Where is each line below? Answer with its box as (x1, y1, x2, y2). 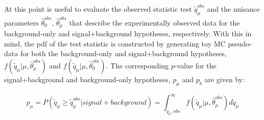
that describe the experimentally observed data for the (69, 17, 240, 28)
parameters (4, 17, 39, 28)
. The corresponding (106, 60, 169, 70)
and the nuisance (207, 4, 260, 14)
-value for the (174, 60, 217, 70)
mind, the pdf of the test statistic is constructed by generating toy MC (4, 38, 226, 49)
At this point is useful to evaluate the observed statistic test (4, 4, 192, 14)
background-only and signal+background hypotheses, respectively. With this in (4, 28, 252, 38)
